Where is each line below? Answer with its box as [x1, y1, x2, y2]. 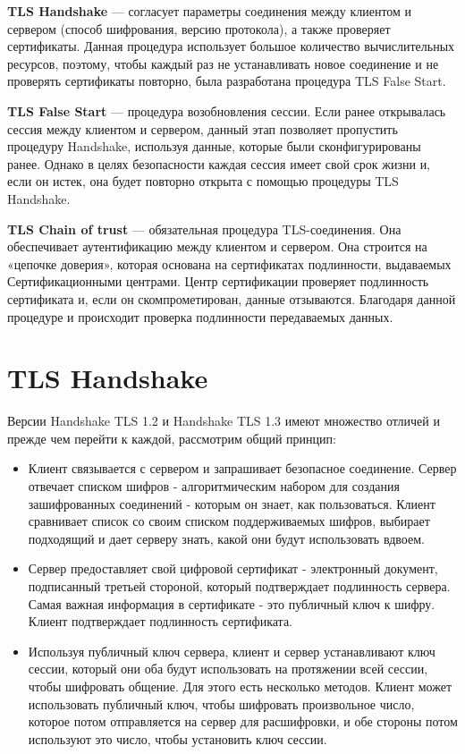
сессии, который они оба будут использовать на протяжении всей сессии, [28, 659, 428, 678]
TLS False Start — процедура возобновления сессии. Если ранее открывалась [7, 101, 446, 120]
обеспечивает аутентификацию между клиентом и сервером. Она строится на [7, 237, 427, 256]
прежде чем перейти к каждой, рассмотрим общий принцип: [7, 428, 336, 447]
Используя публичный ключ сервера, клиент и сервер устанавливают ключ [28, 641, 435, 660]
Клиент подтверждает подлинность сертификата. [28, 612, 293, 631]
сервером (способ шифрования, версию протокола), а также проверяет [7, 19, 391, 38]
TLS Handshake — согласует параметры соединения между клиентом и [7, 2, 412, 20]
